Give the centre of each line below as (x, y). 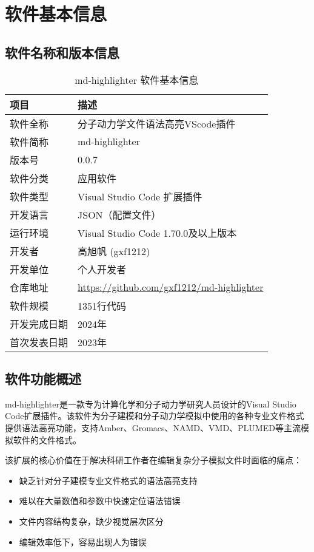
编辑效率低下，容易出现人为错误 (83, 541)
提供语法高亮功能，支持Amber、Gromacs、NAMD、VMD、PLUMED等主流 (153, 427)
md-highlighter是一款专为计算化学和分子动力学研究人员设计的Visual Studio (151, 404)
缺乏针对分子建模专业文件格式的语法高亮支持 (108, 480)
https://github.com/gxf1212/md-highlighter (171, 287)
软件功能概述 (43, 378)
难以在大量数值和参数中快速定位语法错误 (100, 501)
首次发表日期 (39, 342)
